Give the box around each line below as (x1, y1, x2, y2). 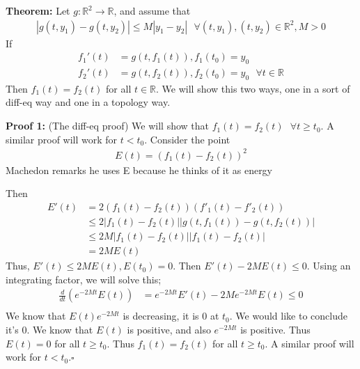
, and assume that (114, 3, 191, 17)
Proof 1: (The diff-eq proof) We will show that (6, 118, 209, 133)
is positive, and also (127, 322, 211, 336)
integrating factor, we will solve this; (6, 272, 162, 286)
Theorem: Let (6, 3, 70, 17)
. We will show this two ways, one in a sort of (156, 81, 350, 95)
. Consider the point (144, 132, 230, 146)
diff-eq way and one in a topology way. (6, 95, 171, 109)
